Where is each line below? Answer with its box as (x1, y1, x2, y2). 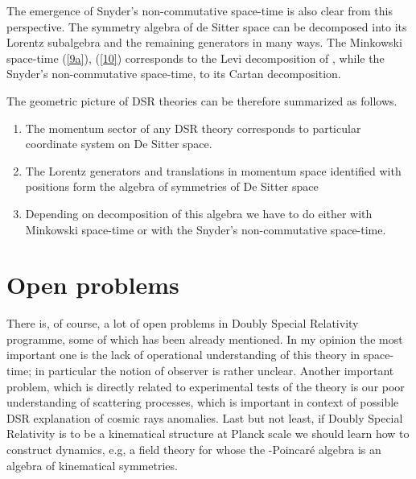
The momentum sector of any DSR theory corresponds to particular (25, 119, 361, 136)
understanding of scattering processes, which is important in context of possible (6, 394, 399, 411)
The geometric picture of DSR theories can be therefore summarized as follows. (6, 92, 397, 109)
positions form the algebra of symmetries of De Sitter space (25, 178, 319, 195)
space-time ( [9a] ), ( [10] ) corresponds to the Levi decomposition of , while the (6, 49, 385, 66)
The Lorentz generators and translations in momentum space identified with (25, 162, 402, 179)
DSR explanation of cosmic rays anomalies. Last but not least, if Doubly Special (6, 409, 403, 426)
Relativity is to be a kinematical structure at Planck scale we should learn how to (6, 425, 410, 442)
